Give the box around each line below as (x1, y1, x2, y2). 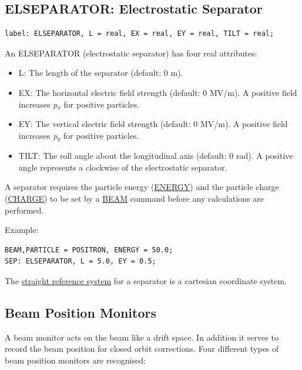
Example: (5, 224, 39, 236)
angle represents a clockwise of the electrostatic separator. (18, 161, 227, 173)
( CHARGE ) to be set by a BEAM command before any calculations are (5, 192, 264, 204)
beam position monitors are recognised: (5, 354, 146, 366)
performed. (5, 204, 44, 216)
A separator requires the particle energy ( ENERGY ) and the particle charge (5, 181, 279, 193)
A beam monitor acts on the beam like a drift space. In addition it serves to (5, 331, 278, 343)
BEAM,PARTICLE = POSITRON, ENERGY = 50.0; (5, 245, 173, 254)
